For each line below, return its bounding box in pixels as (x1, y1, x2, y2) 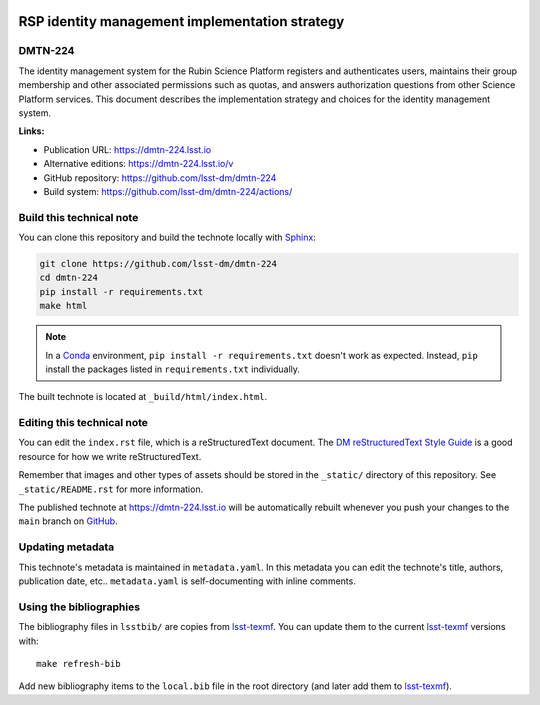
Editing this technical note (18, 416, 149, 430)
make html (39, 300, 88, 312)
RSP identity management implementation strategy (18, 13, 345, 30)
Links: (18, 125, 45, 137)
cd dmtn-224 (39, 272, 99, 284)
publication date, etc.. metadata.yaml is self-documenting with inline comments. (18, 575, 357, 587)
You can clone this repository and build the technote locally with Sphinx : (18, 231, 317, 244)
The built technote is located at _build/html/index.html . (18, 391, 268, 403)
